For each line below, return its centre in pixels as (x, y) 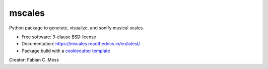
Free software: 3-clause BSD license (59, 37)
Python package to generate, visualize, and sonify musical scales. (77, 28)
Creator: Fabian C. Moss (34, 60)
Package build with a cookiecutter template (66, 51)
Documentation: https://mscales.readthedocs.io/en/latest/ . (81, 44)
